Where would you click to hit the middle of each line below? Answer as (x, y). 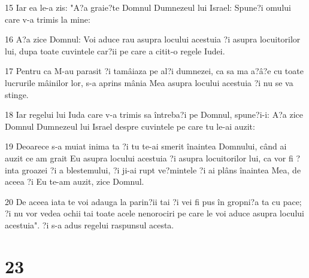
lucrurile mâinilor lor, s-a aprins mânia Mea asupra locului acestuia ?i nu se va (149, 82)
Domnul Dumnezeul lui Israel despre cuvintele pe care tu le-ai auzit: (130, 126)
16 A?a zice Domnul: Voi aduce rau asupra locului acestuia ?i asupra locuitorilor (153, 39)
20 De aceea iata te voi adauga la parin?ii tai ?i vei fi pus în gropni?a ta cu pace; (153, 201)
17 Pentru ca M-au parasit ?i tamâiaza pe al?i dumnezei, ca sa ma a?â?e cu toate (154, 71)
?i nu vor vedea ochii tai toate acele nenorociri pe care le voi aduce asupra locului (154, 213)
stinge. (17, 94)
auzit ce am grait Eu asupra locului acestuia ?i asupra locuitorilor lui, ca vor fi (149, 158)
